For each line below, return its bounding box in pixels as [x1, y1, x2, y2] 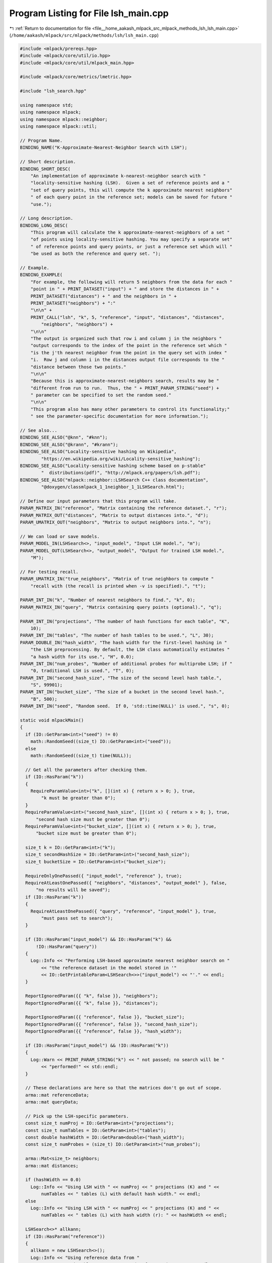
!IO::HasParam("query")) [36, 944, 98, 949]
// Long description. [20, 215, 74, 221]
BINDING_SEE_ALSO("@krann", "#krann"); [20, 442, 118, 447]
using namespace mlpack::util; [20, 124, 98, 129]
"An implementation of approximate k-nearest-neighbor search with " [30, 173, 206, 179]
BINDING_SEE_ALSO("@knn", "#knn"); [20, 434, 108, 441]
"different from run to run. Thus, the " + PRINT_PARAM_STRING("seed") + [30, 385, 219, 391]
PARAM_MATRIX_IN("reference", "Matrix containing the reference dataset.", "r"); [20, 505, 228, 511]
